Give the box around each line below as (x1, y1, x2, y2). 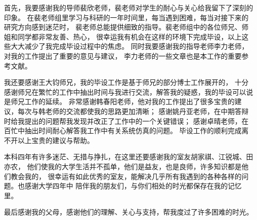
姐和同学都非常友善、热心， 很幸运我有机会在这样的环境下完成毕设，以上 (4, 31, 242, 41)
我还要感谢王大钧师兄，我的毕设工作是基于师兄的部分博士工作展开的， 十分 (4, 77, 249, 87)
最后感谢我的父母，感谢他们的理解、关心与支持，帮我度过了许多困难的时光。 (4, 207, 253, 217)
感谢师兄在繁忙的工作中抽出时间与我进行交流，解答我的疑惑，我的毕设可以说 (4, 86, 253, 97)
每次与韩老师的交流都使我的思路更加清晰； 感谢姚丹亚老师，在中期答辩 (17, 106, 249, 116)
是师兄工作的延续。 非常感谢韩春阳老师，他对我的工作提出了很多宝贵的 (4, 96, 235, 107)
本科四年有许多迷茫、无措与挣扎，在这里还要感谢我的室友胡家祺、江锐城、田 (4, 151, 253, 162)
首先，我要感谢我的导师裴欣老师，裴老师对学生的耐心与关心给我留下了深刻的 (4, 2, 253, 12)
